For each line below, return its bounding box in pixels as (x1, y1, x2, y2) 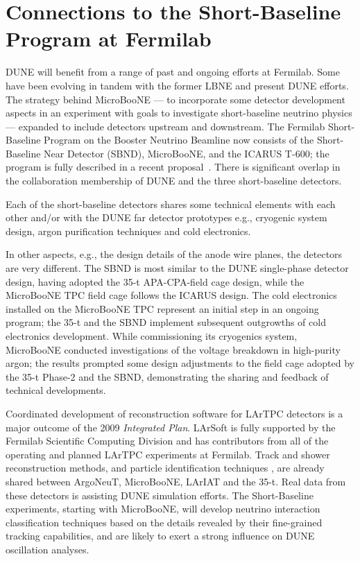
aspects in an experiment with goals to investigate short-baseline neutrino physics (6, 105, 352, 120)
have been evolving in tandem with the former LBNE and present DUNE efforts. (6, 78, 349, 92)
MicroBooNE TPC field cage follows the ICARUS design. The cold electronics (6, 288, 337, 302)
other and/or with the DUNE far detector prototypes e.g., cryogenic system (6, 210, 327, 225)
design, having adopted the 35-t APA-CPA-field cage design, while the (6, 274, 305, 288)
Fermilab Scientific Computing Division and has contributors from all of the (6, 433, 329, 448)
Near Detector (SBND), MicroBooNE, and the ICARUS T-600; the (44, 146, 329, 160)
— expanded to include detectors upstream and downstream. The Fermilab (6, 119, 325, 133)
